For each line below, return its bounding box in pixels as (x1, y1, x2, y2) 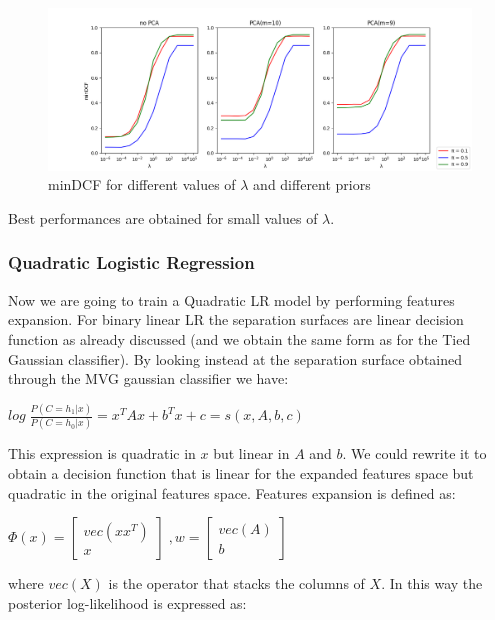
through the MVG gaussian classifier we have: (8, 368, 289, 389)
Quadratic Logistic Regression (8, 250, 255, 275)
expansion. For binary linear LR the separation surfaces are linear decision (8, 309, 464, 330)
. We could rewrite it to (342, 443, 487, 464)
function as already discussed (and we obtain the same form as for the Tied (8, 328, 471, 349)
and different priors (253, 174, 371, 195)
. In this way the (381, 573, 483, 594)
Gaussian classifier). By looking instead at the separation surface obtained (8, 348, 463, 369)
